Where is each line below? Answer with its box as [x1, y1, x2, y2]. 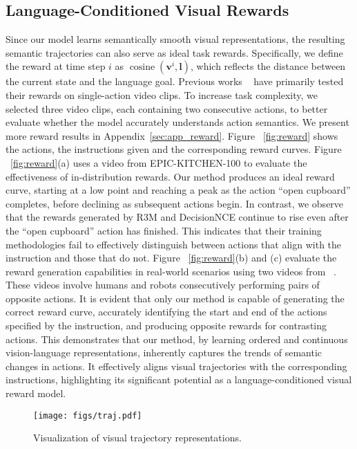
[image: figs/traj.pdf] [33, 410, 142, 421]
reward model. [6, 386, 66, 401]
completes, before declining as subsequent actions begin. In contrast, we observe [6, 196, 344, 210]
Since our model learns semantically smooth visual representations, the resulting [6, 32, 345, 46]
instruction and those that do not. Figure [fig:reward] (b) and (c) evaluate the [6, 250, 337, 265]
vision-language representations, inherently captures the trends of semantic [6, 345, 322, 360]
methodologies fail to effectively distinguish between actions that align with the [6, 237, 342, 251]
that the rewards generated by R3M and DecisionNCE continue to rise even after [6, 210, 349, 224]
